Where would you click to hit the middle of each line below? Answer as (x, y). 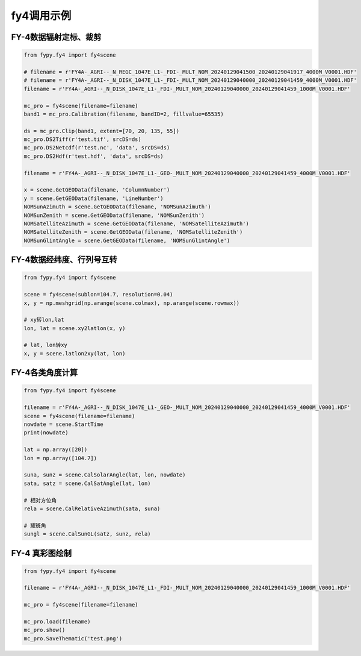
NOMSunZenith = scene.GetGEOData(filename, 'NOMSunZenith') (114, 215)
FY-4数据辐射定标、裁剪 (56, 37)
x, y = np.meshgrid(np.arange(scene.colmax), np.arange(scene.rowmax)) (132, 303)
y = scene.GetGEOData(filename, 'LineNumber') (94, 198)
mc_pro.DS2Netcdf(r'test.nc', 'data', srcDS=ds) (97, 148)
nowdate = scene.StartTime (63, 424)
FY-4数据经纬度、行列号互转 (64, 260)
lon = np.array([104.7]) (60, 458)
